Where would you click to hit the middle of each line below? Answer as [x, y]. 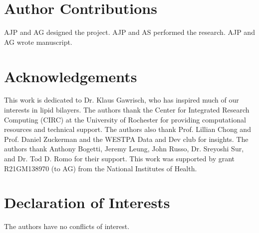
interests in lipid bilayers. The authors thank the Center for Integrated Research [127, 110]
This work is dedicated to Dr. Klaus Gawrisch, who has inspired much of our [122, 100]
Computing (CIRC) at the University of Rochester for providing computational [125, 119]
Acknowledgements [71, 76]
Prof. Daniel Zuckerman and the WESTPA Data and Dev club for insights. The [126, 139]
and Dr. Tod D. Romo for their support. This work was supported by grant [120, 158]
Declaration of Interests [87, 202]
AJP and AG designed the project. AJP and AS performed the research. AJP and [129, 32]
